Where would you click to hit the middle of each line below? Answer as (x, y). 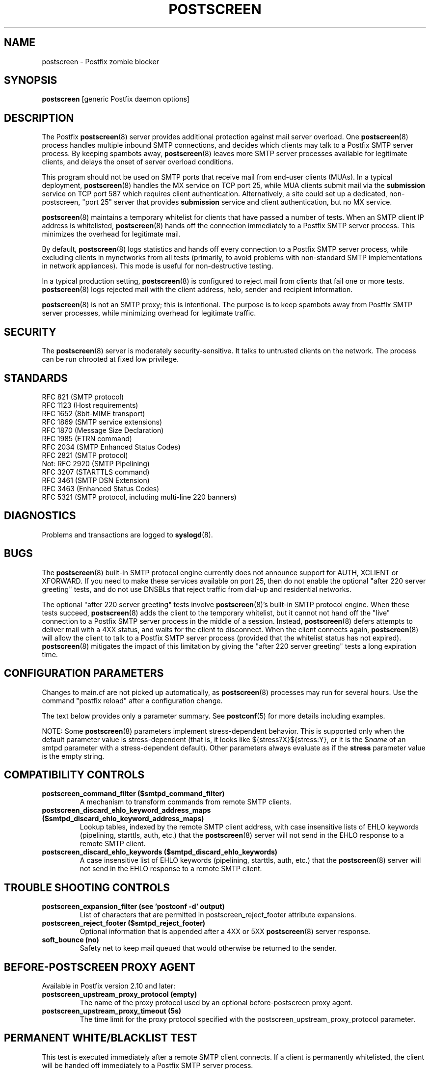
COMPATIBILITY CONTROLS (74, 775)
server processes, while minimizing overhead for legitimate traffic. (149, 313)
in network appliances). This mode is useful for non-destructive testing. (158, 266)
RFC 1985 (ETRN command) (87, 438)
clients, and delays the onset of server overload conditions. (138, 162)
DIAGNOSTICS (40, 516)
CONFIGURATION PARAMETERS (84, 673)
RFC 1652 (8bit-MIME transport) (94, 413)
